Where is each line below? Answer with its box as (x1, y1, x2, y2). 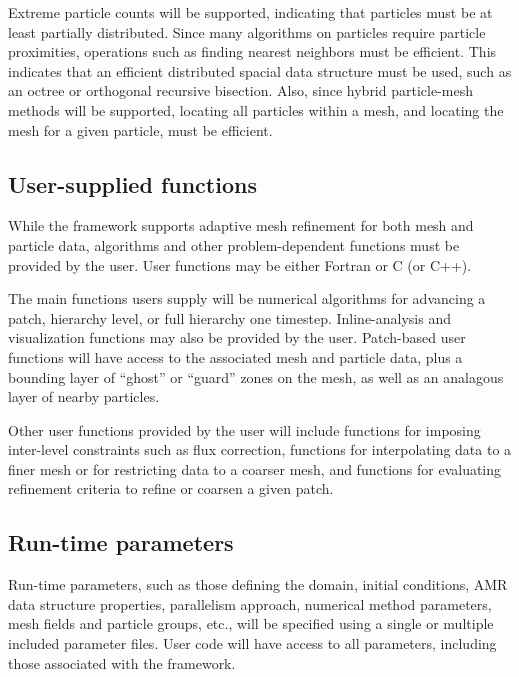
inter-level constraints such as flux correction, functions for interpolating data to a (8, 439, 512, 460)
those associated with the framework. (8, 652, 236, 673)
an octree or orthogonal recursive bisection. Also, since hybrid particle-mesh (8, 80, 473, 101)
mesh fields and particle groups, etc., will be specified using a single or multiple (8, 613, 494, 634)
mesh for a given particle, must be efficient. (8, 119, 273, 140)
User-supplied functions (8, 168, 257, 199)
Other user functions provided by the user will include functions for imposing (8, 419, 481, 440)
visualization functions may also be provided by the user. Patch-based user (8, 327, 466, 348)
